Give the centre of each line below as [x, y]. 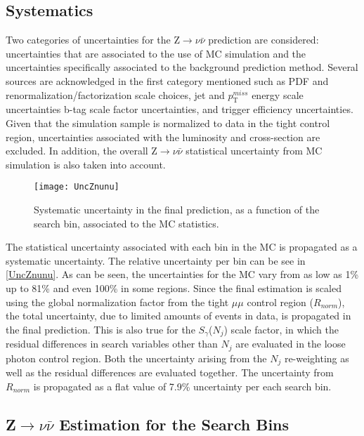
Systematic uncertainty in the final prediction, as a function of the [177, 209]
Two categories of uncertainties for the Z [93, 40]
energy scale [278, 94]
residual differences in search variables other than [112, 344]
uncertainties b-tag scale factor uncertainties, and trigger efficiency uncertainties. [180, 109]
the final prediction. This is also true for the [100, 329]
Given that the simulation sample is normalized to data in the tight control [168, 123]
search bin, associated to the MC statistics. [126, 223]
